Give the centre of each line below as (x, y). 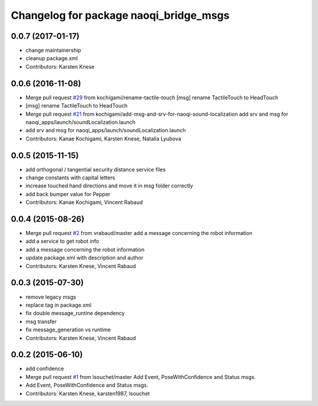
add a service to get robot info (62, 241)
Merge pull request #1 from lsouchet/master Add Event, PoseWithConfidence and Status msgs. (141, 377)
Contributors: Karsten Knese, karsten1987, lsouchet (88, 393)
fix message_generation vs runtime (68, 330)
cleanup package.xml (52, 58)
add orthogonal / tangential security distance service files (96, 169)
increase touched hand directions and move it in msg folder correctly (110, 186)
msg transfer (41, 321)
